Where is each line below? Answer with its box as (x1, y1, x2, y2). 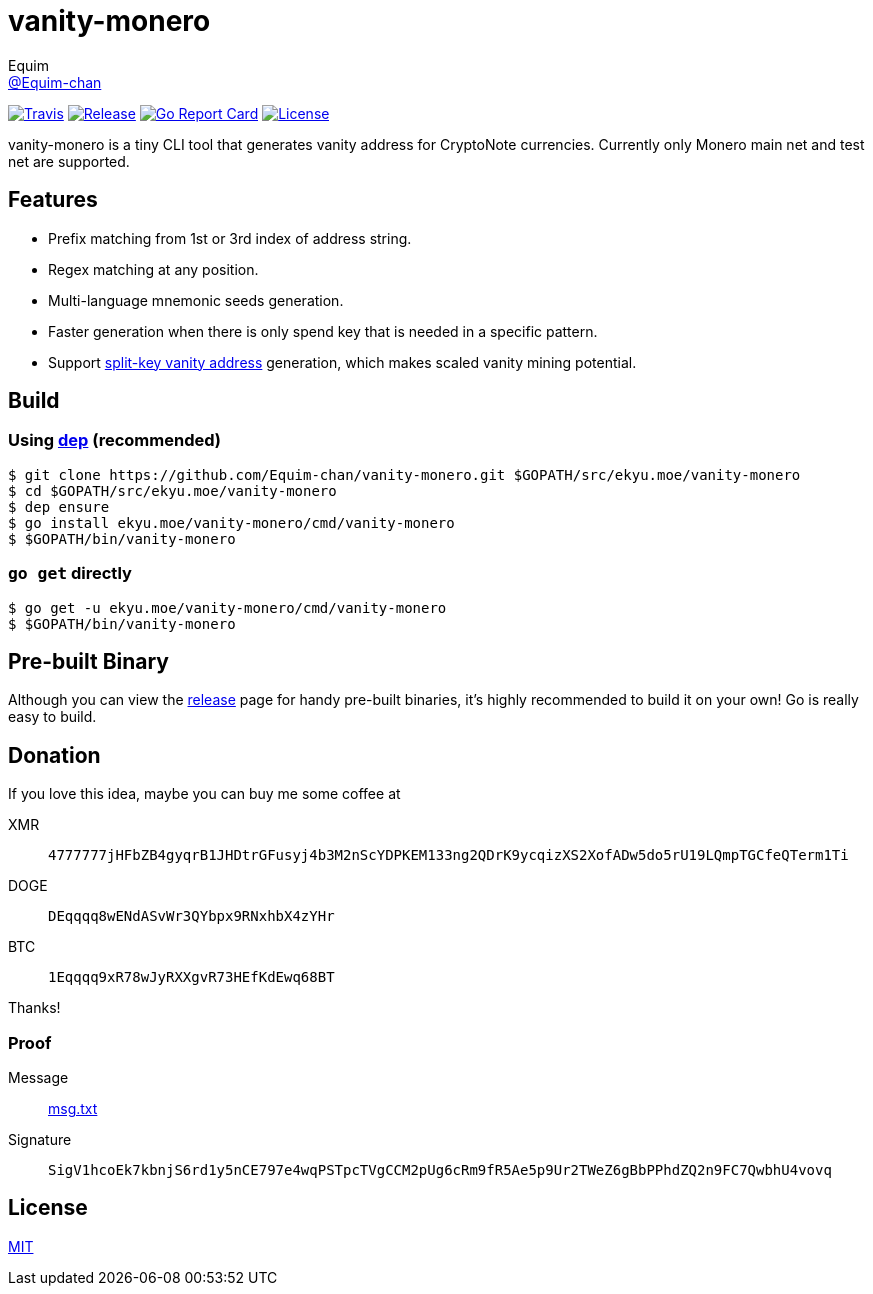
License (8, 1195, 88, 1221)
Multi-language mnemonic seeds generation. (48, 291, 344, 309)
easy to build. (8, 708, 97, 726)
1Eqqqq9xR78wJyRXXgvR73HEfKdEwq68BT (48, 969, 335, 986)
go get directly (8, 563, 132, 584)
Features (8, 187, 98, 213)
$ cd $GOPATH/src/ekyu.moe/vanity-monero (8, 482, 337, 499)
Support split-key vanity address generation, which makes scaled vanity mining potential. (48, 353, 637, 371)
